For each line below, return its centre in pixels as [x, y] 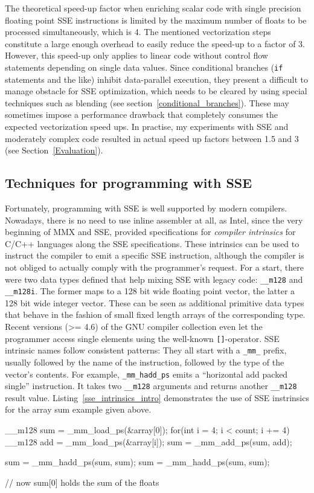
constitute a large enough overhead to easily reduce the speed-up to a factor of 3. [155, 43]
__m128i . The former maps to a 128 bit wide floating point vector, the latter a [150, 291]
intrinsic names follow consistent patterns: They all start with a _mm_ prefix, [146, 350]
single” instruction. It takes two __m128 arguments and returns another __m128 [151, 386]
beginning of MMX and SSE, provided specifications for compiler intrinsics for [150, 232]
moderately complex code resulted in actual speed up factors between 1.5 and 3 [152, 138]
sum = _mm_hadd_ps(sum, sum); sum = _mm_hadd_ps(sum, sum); [137, 462]
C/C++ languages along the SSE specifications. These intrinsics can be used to [152, 243]
